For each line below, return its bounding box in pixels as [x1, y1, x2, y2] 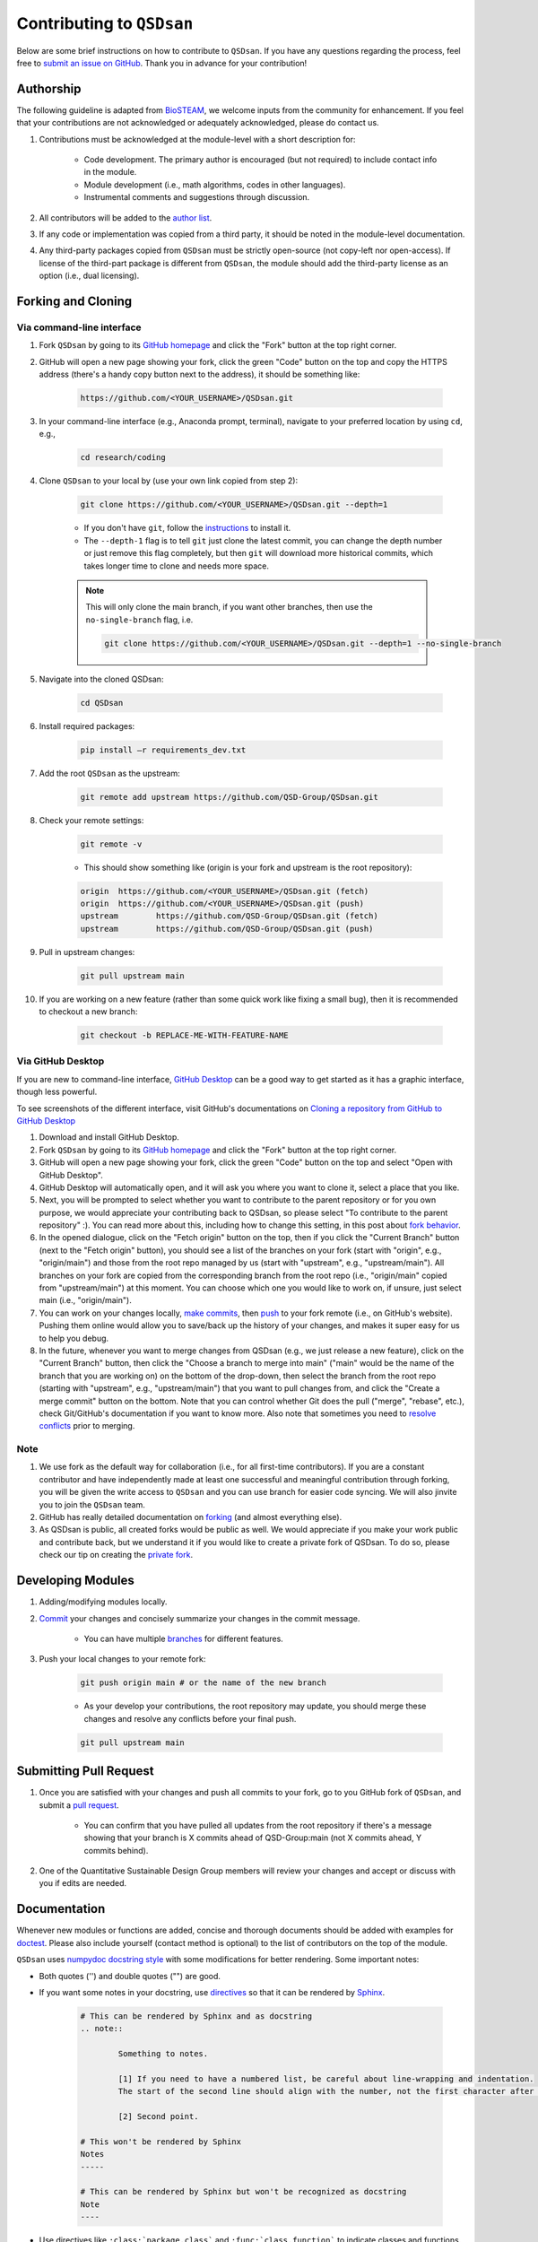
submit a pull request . [39, 1799, 120, 1811]
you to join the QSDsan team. [39, 1499, 145, 1510]
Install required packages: [39, 720, 135, 731]
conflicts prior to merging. [39, 1421, 135, 1431]
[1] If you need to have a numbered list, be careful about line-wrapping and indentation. [117, 2073, 534, 2084]
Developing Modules [16, 1573, 134, 1588]
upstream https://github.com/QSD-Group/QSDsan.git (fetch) [80, 911, 378, 921]
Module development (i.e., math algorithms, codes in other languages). [83, 179, 346, 190]
